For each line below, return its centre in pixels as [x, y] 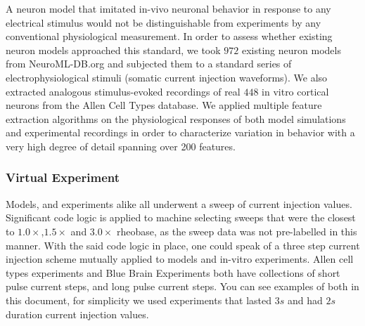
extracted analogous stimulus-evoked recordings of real [123, 91]
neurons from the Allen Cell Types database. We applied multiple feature [164, 105]
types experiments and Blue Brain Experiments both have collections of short [173, 272]
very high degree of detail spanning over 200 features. [121, 146]
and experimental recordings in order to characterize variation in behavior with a [180, 132]
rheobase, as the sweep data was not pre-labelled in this [237, 231]
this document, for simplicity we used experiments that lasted [139, 300]
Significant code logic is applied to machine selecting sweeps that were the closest [181, 217]
